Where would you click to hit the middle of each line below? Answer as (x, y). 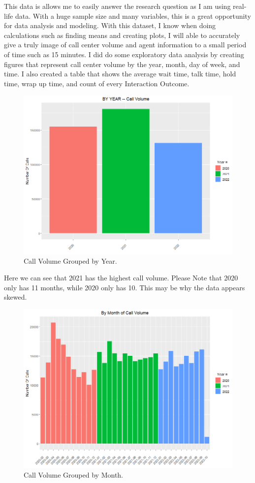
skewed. (16, 297)
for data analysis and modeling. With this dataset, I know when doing (110, 25)
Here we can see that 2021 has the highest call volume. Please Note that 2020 (121, 277)
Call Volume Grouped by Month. (74, 474)
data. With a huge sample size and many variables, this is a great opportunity (133, 16)
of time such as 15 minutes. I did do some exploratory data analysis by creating (124, 54)
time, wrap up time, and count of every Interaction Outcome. (97, 83)
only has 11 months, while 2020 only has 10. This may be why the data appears (125, 287)
